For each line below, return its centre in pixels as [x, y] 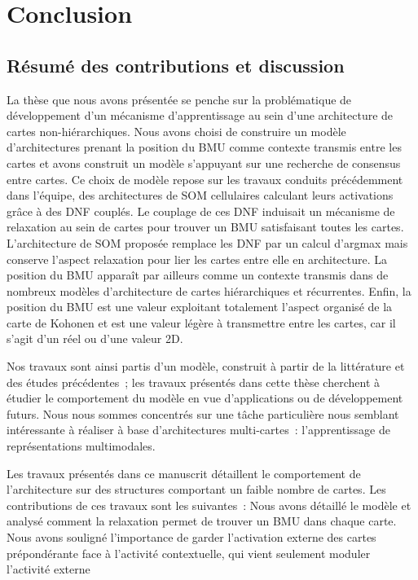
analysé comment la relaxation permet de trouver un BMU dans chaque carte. [202, 521]
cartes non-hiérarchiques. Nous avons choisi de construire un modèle [176, 131]
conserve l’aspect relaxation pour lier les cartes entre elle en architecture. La [197, 259]
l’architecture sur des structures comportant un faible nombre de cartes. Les [196, 489]
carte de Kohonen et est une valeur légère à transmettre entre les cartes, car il [201, 322]
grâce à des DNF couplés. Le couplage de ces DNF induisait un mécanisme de [201, 211]
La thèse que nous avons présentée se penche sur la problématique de [179, 99]
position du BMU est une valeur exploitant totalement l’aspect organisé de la [200, 307]
